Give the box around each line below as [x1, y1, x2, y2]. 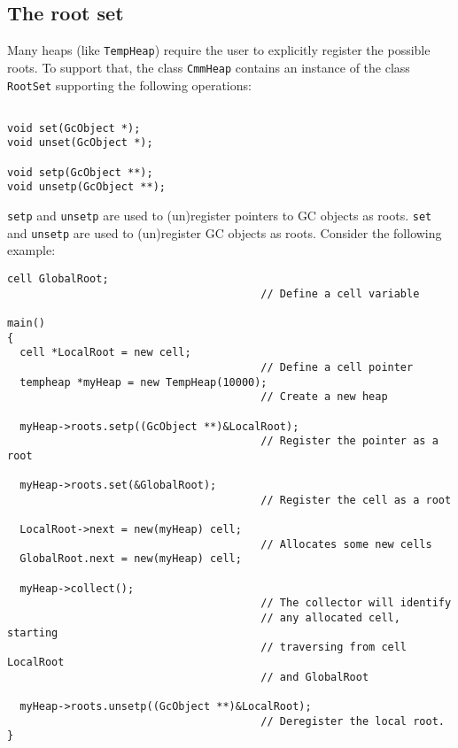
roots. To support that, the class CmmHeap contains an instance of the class [7, 58, 410, 76]
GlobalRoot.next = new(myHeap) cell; [19, 552, 242, 566]
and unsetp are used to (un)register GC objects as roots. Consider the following [7, 223, 442, 242]
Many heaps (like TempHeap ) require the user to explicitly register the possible [7, 41, 431, 59]
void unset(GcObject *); [7, 136, 153, 150]
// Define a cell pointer [260, 360, 414, 374]
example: [7, 241, 56, 259]
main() [7, 316, 45, 329]
